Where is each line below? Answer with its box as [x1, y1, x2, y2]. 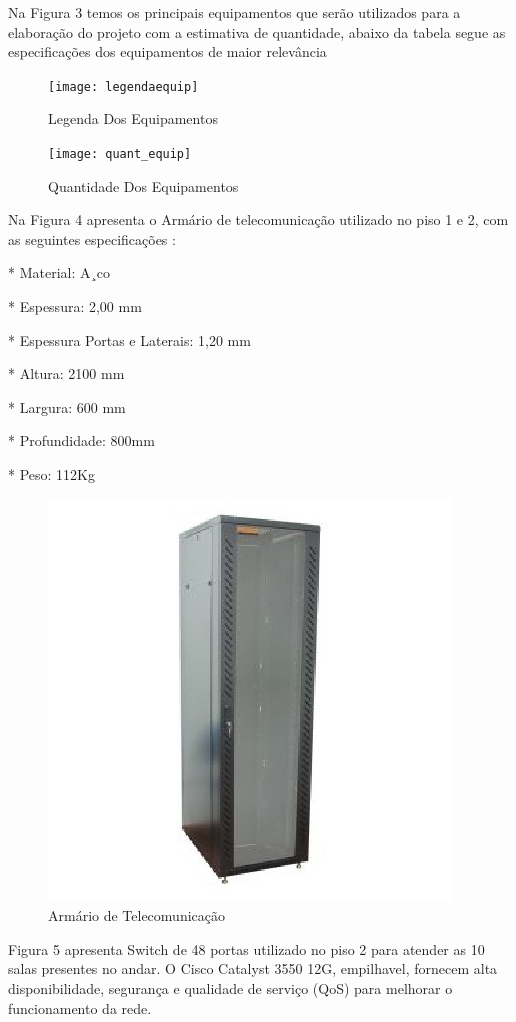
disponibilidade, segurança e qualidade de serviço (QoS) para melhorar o [8, 978, 453, 998]
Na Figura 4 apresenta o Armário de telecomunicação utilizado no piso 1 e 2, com [8, 209, 509, 230]
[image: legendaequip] [48, 79, 199, 94]
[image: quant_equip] [48, 147, 192, 162]
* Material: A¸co [8, 262, 110, 283]
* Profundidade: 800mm [8, 430, 155, 451]
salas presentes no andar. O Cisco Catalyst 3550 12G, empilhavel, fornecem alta [8, 958, 498, 979]
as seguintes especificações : [8, 228, 176, 249]
